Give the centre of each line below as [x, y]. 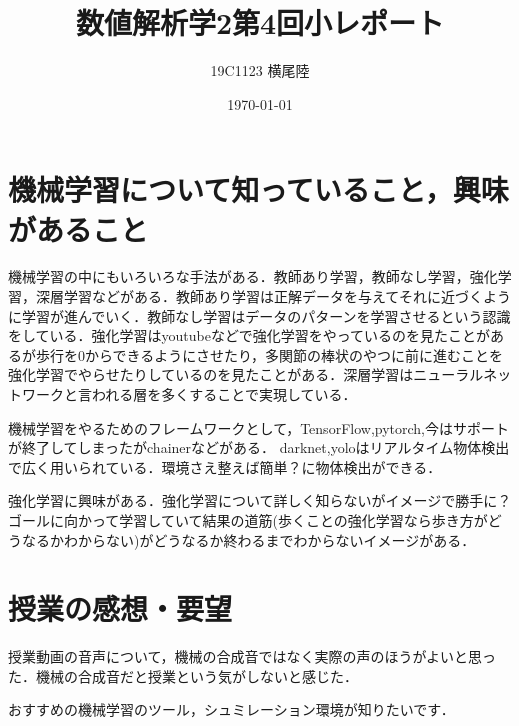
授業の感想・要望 [120, 608]
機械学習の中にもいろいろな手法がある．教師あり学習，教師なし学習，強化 [253, 276]
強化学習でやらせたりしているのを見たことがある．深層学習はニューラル [246, 374]
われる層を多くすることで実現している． [224, 394]
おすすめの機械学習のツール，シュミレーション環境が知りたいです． [231, 709]
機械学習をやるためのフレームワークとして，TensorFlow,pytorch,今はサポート [258, 427]
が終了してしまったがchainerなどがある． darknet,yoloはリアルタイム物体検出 [259, 447]
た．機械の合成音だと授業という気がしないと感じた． [183, 675]
